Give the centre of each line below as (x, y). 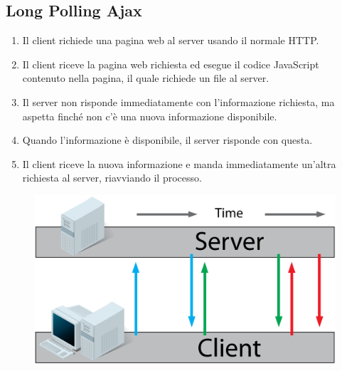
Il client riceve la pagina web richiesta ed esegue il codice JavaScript (171, 64)
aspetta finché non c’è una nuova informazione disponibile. (150, 116)
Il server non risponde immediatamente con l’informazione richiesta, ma (178, 101)
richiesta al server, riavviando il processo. (112, 178)
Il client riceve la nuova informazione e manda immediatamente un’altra (179, 163)
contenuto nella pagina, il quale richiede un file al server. (146, 78)
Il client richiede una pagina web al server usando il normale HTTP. (171, 40)
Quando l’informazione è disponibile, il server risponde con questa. (167, 140)
